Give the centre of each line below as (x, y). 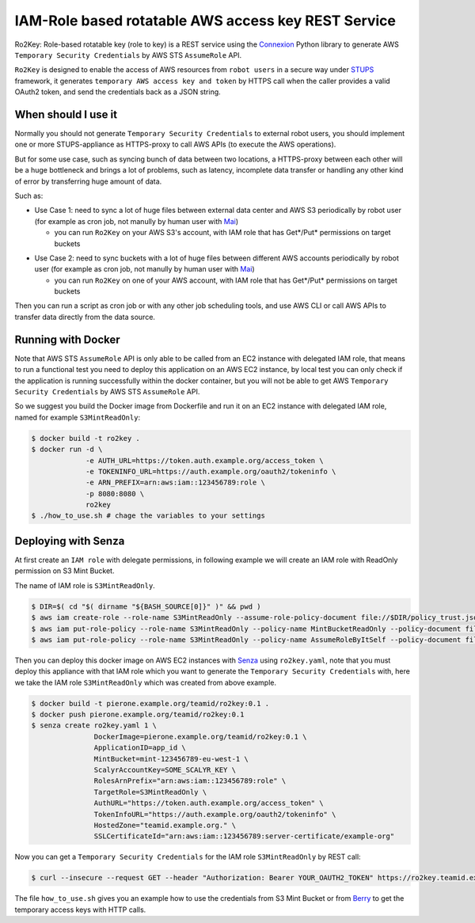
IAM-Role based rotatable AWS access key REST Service (205, 21)
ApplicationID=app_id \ (140, 748)
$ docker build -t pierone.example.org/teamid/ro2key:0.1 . (150, 703)
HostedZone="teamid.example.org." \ (165, 825)
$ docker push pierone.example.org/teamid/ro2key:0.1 (138, 715)
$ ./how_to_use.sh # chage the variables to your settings (148, 516)
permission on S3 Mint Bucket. (65, 571)
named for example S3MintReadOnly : (78, 417)
